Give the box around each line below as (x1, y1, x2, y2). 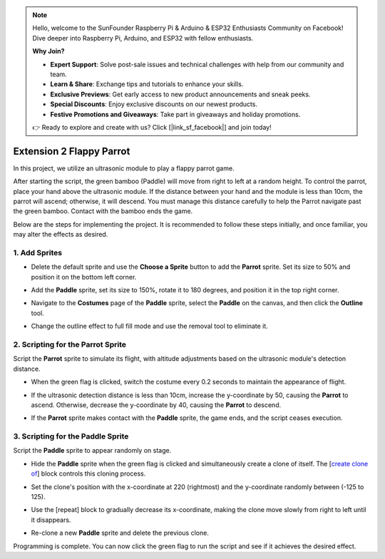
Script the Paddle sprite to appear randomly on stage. (13, 446, 172, 455)
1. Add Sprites (13, 247, 63, 257)
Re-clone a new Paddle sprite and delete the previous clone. (31, 528, 210, 538)
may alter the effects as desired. (13, 230, 108, 239)
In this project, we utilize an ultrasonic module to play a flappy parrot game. (13, 164, 235, 173)
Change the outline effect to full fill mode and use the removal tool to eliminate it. (31, 322, 269, 331)
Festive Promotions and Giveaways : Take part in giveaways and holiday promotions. (50, 110, 301, 118)
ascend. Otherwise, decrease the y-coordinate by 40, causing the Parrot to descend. (31, 400, 282, 409)
